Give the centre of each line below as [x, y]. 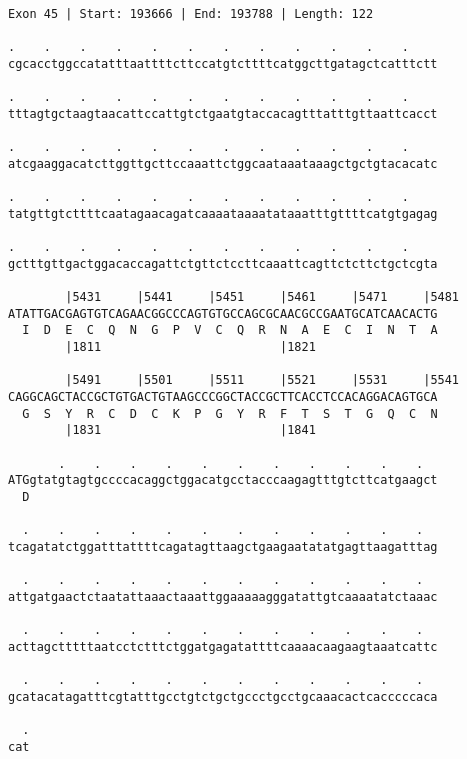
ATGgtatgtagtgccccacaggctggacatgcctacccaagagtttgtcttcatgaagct [223, 480]
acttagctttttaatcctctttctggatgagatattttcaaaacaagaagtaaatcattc [223, 646]
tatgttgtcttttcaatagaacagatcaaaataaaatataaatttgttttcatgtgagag [223, 213]
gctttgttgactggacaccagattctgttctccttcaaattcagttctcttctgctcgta [223, 263]
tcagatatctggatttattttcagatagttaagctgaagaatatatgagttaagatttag [223, 547]
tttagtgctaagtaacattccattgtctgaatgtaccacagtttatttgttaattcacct [223, 113]
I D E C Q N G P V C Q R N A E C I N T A [230, 330]
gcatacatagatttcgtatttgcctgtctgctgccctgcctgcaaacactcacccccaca [223, 696]
